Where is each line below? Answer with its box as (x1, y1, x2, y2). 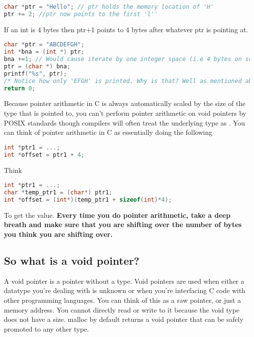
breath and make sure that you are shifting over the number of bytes (4, 219, 242, 230)
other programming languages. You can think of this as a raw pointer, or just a (4, 295, 241, 305)
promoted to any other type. (4, 323, 89, 334)
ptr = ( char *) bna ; (4, 63, 71, 70)
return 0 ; (4, 84, 36, 92)
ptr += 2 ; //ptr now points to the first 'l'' (4, 10, 158, 18)
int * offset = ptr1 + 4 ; (4, 151, 85, 158)
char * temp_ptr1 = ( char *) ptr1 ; (4, 189, 113, 196)
